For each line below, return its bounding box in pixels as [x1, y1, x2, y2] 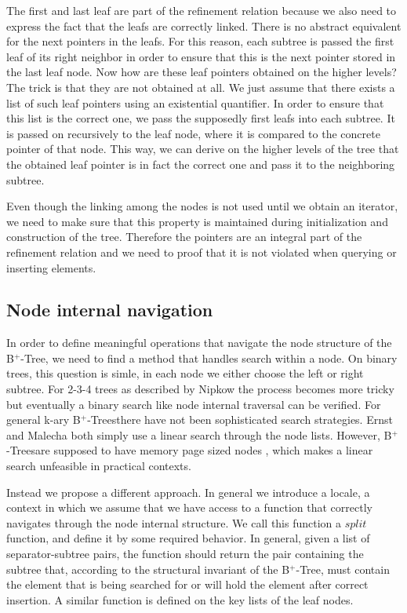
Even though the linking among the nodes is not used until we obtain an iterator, [6, 198, 398, 214]
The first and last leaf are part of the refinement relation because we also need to [6, 2, 397, 18]
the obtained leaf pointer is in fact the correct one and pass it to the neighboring [6, 155, 395, 172]
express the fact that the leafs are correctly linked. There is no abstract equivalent [6, 17, 402, 34]
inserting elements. [6, 259, 96, 275]
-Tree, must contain [296, 560, 390, 577]
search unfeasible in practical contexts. [6, 458, 191, 474]
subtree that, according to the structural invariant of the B [6, 560, 290, 577]
